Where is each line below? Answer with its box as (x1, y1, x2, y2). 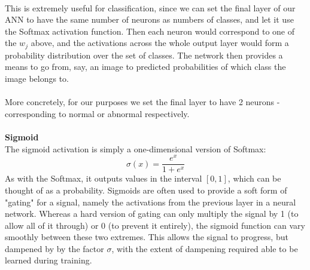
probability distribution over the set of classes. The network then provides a (5, 48, 283, 61)
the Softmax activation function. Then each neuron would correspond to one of (5, 24, 295, 37)
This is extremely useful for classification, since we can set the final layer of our (5, 1, 296, 14)
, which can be (227, 172, 281, 185)
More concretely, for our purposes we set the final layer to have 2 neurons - (5, 96, 280, 108)
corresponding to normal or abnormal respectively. (5, 107, 190, 119)
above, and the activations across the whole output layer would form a (31, 36, 289, 49)
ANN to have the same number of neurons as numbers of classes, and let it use (5, 13, 294, 26)
